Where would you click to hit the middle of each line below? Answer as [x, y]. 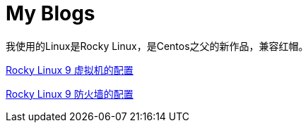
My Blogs [51, 13]
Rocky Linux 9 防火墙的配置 [70, 94]
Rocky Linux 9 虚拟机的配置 [70, 70]
